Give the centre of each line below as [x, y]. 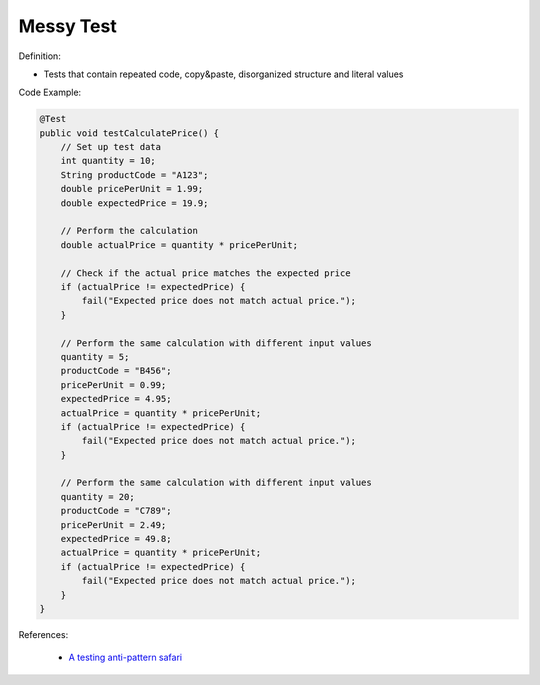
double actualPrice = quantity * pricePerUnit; [179, 244]
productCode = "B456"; [116, 371]
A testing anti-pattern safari [125, 657]
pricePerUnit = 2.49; [113, 524]
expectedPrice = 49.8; [116, 539]
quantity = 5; [95, 356]
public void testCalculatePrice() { [129, 133]
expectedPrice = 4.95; [116, 399]
